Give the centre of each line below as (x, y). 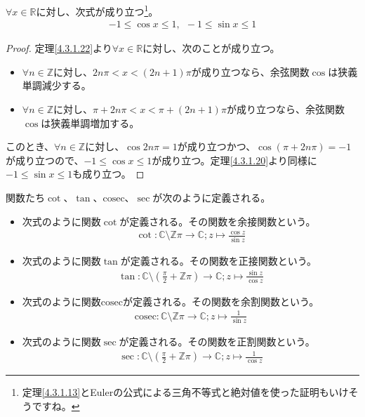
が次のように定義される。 (212, 198)
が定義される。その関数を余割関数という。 (221, 301)
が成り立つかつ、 (217, 146)
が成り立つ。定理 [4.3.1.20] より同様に (234, 160)
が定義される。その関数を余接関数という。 (218, 221)
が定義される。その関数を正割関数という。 (217, 342)
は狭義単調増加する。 (90, 123)
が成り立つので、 (45, 160)
